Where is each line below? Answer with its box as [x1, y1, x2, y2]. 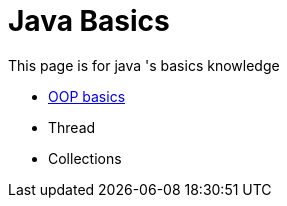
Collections [48, 149, 122, 167]
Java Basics [8, 4, 170, 38]
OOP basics [48, 87, 126, 105]
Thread [48, 118, 96, 136]
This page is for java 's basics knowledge [8, 56, 280, 74]
